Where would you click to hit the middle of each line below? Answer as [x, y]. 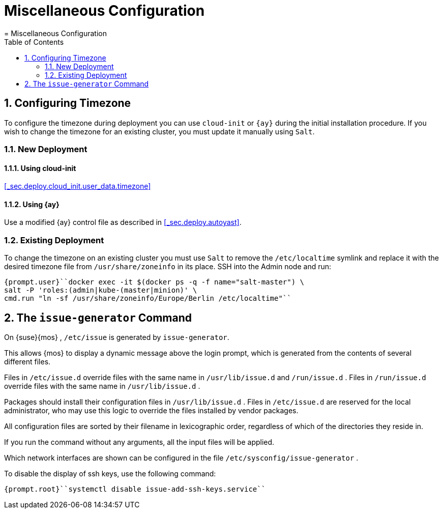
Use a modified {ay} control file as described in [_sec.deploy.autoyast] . [123, 222]
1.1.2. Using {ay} [32, 204]
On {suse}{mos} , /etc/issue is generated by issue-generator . [117, 337]
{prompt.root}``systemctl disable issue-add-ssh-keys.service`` [135, 489]
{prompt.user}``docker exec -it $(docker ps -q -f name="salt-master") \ [154, 282]
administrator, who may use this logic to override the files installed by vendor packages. [151, 410]
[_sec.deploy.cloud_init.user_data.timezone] [78, 186]
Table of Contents [34, 42]
